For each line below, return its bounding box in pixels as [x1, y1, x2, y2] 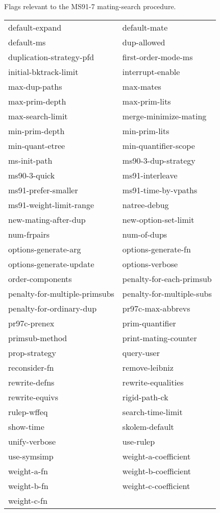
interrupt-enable [122, 65, 180, 78]
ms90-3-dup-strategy [122, 154, 195, 166]
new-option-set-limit [122, 213, 194, 225]
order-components [8, 272, 72, 285]
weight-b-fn [8, 479, 48, 492]
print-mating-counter [122, 331, 197, 344]
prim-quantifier [122, 317, 176, 329]
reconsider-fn [8, 361, 54, 373]
